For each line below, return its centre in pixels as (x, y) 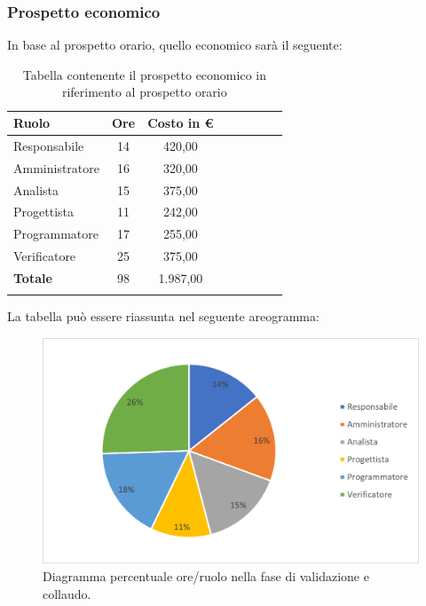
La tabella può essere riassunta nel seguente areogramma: (163, 316)
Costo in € (181, 122)
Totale (33, 277)
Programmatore (56, 234)
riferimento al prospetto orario (144, 92)
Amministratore (56, 167)
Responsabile (49, 145)
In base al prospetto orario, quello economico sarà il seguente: (175, 45)
